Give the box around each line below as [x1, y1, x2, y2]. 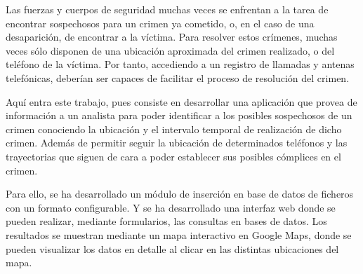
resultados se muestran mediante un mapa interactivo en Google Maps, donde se [6, 227, 352, 242]
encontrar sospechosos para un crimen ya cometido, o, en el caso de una [6, 15, 315, 30]
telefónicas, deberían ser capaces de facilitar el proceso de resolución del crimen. [6, 70, 350, 85]
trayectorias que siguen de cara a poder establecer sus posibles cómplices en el [6, 149, 341, 163]
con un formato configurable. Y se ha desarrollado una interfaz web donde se [6, 200, 336, 214]
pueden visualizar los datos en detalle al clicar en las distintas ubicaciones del [6, 241, 339, 256]
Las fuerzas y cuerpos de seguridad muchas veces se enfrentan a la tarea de [6, 2, 329, 16]
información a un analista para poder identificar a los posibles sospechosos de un [6, 108, 352, 123]
